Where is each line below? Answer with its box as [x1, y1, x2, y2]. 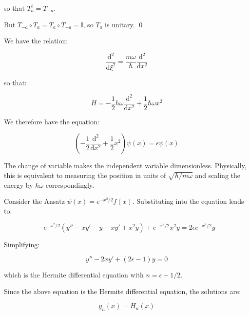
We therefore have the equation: [4, 116, 99, 126]
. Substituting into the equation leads [132, 196, 244, 206]
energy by [4, 179, 33, 190]
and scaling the [195, 170, 241, 180]
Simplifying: [4, 239, 40, 249]
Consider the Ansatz [4, 196, 65, 206]
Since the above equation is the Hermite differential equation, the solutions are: [4, 286, 241, 296]
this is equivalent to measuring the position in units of [4, 170, 166, 180]
